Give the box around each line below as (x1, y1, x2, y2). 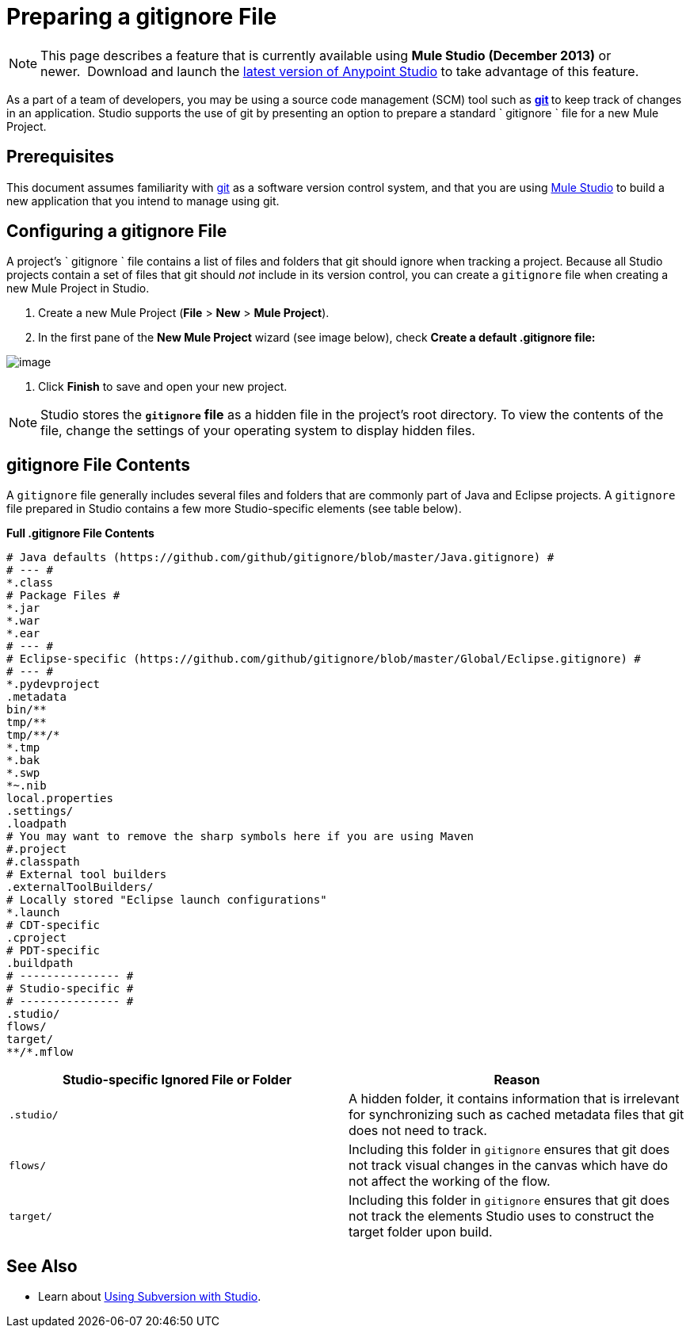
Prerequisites (6, 147, 114, 167)
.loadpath (6, 817, 67, 831)
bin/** (6, 703, 47, 717)
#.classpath (6, 855, 80, 869)
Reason (494, 1072, 540, 1088)
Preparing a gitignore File (6, 3, 277, 30)
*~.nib (6, 779, 47, 793)
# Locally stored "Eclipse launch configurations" (6, 893, 327, 907)
